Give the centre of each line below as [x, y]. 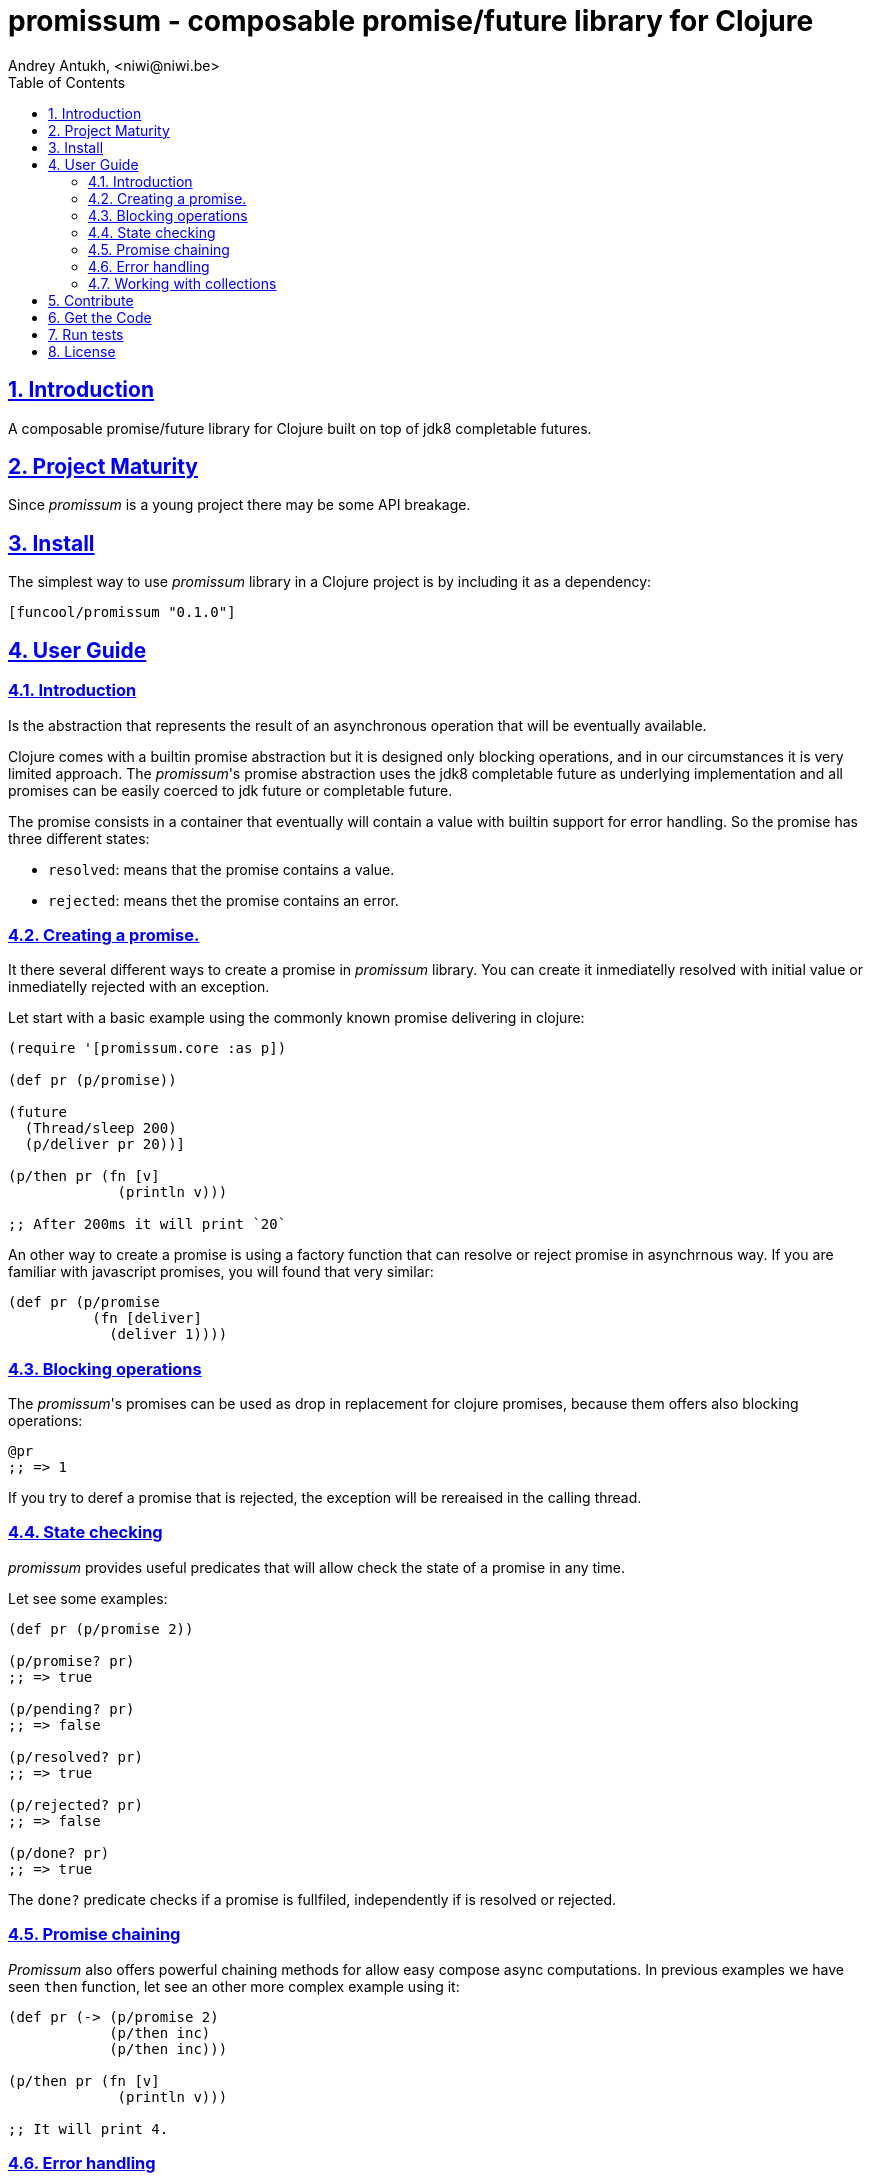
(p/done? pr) [59, 1852]
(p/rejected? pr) [75, 1804]
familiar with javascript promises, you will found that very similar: [221, 1272]
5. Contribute [91, 300]
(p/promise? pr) [71, 1660]
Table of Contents [67, 82]
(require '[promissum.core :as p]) [147, 1048]
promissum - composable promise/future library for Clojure [411, 21]
